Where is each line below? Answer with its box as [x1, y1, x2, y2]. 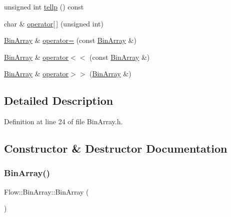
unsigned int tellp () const [4, 1, 84, 11]
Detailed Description [4, 93, 113, 108]
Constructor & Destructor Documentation [4, 141, 227, 156]
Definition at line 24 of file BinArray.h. [4, 116, 123, 127]
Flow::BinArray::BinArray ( [4, 186, 89, 197]
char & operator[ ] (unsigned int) [4, 18, 103, 28]
